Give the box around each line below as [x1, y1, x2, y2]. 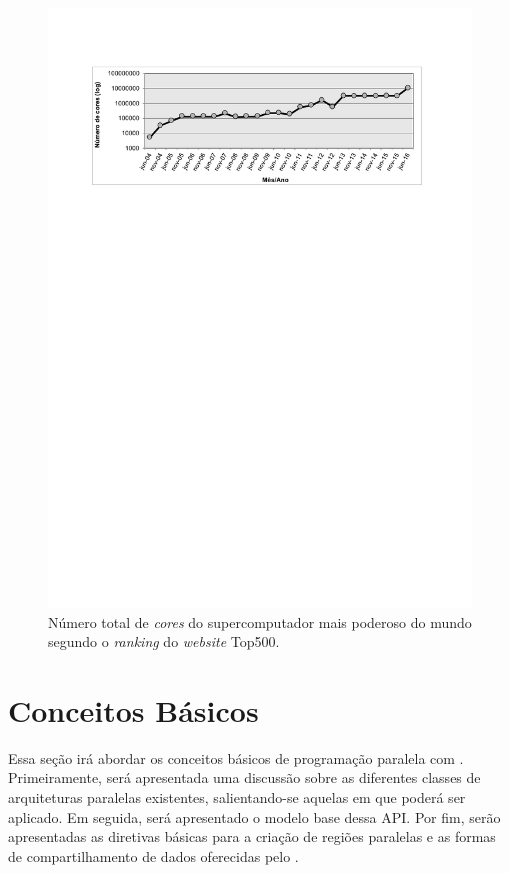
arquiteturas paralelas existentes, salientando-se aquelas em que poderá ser [8, 787, 466, 808]
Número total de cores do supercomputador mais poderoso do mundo [48, 611, 472, 632]
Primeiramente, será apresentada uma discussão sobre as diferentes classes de [8, 767, 481, 788]
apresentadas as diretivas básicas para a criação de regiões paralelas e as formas [8, 826, 496, 847]
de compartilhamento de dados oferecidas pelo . [8, 845, 299, 866]
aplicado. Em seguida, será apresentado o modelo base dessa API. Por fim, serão [8, 806, 501, 827]
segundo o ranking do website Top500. [48, 631, 280, 652]
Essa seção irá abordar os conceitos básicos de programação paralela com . [8, 747, 464, 768]
